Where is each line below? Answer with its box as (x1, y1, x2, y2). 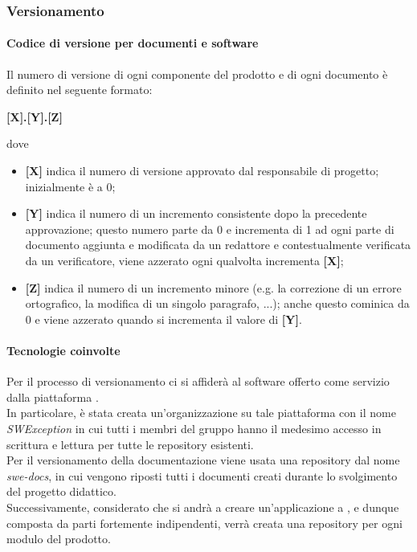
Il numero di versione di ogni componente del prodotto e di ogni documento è (6, 65, 388, 82)
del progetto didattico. (6, 483, 117, 500)
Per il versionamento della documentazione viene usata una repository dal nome (6, 452, 400, 468)
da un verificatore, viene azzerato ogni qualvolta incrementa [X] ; (25, 251, 344, 268)
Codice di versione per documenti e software (6, 35, 259, 51)
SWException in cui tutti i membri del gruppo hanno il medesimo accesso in (6, 419, 382, 436)
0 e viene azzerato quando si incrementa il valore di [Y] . (25, 310, 302, 327)
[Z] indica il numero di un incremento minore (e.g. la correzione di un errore (25, 279, 402, 296)
